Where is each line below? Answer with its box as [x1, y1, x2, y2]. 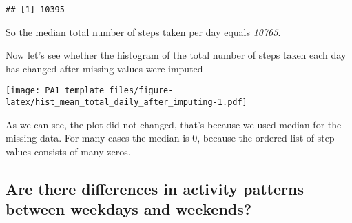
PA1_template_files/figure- [45, 86, 174, 96]
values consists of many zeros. [6, 144, 131, 158]
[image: [6, 86, 41, 96]
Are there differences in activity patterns [6, 177, 304, 199]
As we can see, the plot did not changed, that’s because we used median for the [6, 117, 342, 131]
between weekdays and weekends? [6, 198, 252, 220]
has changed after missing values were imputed [6, 61, 203, 75]
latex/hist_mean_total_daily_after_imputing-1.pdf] [6, 97, 247, 108]
